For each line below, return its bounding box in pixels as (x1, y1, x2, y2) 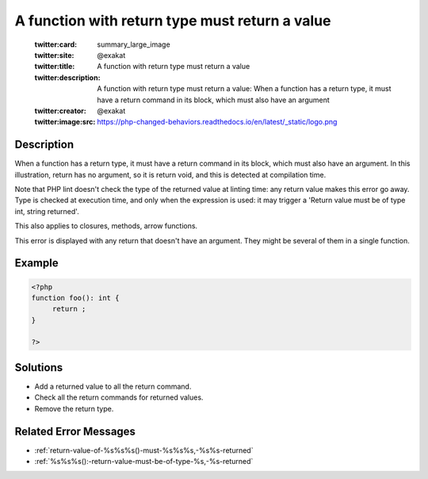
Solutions (14, 361, 63, 374)
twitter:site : (34, 50, 75, 59)
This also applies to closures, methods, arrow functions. (14, 221, 198, 231)
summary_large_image (97, 40, 170, 49)
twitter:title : (34, 62, 75, 71)
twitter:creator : (34, 105, 86, 115)
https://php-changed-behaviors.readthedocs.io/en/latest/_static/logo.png (97, 117, 338, 127)
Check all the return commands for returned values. (34, 393, 204, 402)
